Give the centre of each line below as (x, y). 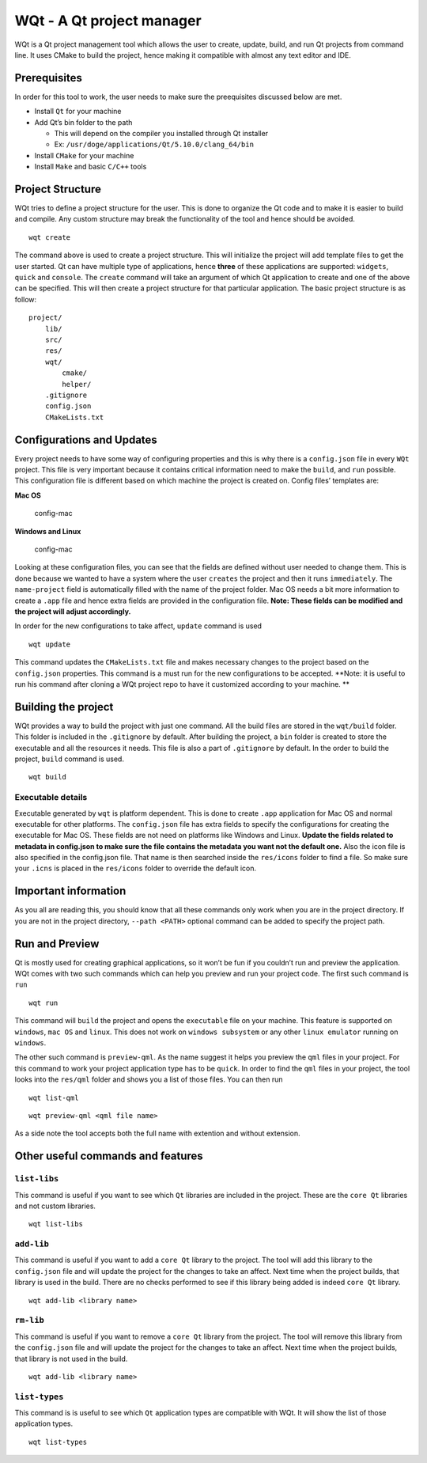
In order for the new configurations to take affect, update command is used (138, 626)
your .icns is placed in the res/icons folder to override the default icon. (136, 868)
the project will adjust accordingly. (73, 611)
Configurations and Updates (86, 440)
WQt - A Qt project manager (108, 21)
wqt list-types (58, 1442)
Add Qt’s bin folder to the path (83, 122)
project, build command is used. (69, 759)
